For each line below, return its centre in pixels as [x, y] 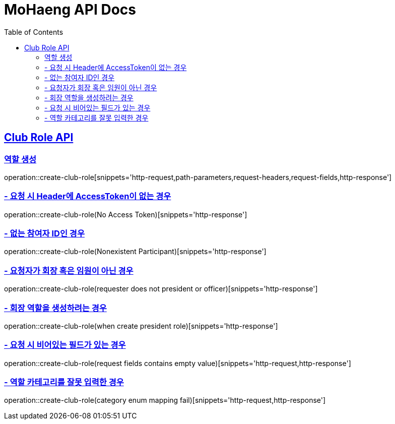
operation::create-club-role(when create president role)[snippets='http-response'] [141, 326]
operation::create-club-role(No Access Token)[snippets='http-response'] [126, 214]
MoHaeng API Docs [70, 10]
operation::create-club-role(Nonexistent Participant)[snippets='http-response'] [135, 252]
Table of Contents [34, 32]
